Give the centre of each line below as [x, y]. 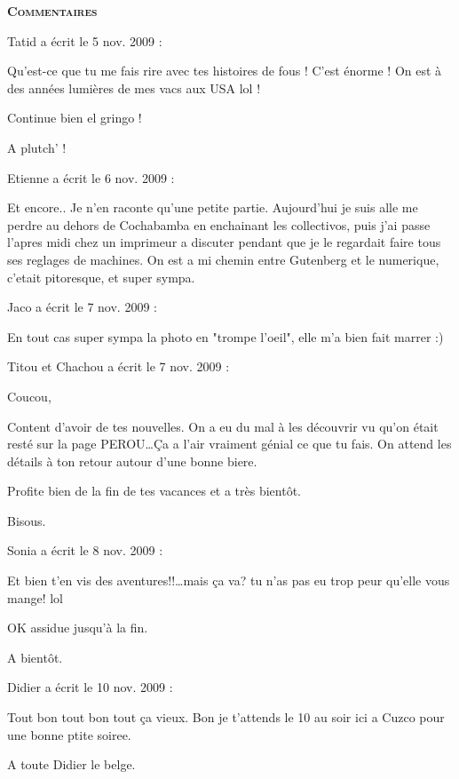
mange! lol [35, 597]
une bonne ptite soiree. [69, 734]
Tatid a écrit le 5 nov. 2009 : [85, 40]
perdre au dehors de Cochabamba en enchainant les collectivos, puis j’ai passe [219, 224]
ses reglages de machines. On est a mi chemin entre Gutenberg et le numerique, [223, 259]
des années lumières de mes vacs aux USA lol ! [134, 87]
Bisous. [27, 520]
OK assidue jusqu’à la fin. [78, 628]
